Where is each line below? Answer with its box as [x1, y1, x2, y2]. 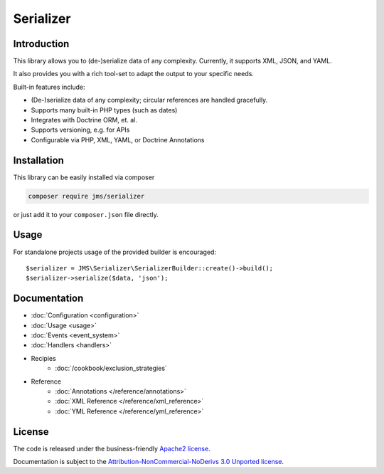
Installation [13, 154, 64, 167]
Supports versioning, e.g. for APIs [31, 125, 130, 135]
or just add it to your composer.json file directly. [13, 210, 159, 218]
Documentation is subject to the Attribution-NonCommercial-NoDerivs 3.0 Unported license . [13, 458, 284, 466]
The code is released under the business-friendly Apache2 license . [13, 444, 210, 453]
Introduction [13, 38, 70, 50]
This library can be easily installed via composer [13, 173, 155, 181]
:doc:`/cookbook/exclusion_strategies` [55, 364, 167, 373]
